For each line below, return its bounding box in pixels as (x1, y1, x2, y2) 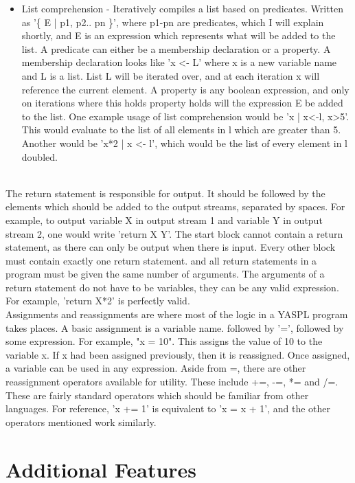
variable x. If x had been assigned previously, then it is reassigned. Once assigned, (5, 347, 350, 361)
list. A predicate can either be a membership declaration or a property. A (21, 41, 331, 56)
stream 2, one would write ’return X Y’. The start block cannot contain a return (5, 226, 343, 240)
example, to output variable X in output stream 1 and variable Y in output (5, 212, 323, 227)
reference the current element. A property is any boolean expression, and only (21, 82, 350, 96)
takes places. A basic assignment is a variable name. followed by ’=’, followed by (5, 320, 344, 335)
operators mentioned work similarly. (5, 414, 157, 429)
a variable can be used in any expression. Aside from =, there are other (5, 361, 306, 375)
